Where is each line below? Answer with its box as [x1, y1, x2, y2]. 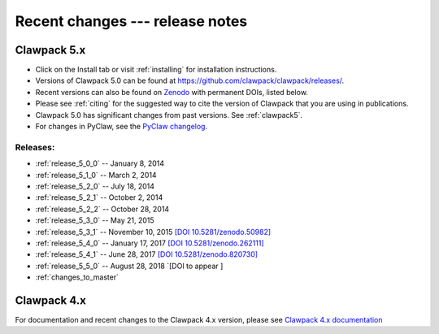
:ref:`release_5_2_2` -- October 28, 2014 [35, 204, 170, 214]
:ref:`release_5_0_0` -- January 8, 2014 [35, 158, 165, 168]
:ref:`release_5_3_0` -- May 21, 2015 [35, 215, 154, 225]
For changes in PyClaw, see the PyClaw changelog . [35, 122, 207, 132]
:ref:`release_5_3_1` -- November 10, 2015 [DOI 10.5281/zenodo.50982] [35, 227, 272, 236]
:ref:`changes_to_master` [35, 272, 120, 282]
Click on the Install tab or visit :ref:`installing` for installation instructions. [35, 65, 277, 75]
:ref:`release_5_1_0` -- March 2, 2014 [35, 170, 158, 180]
